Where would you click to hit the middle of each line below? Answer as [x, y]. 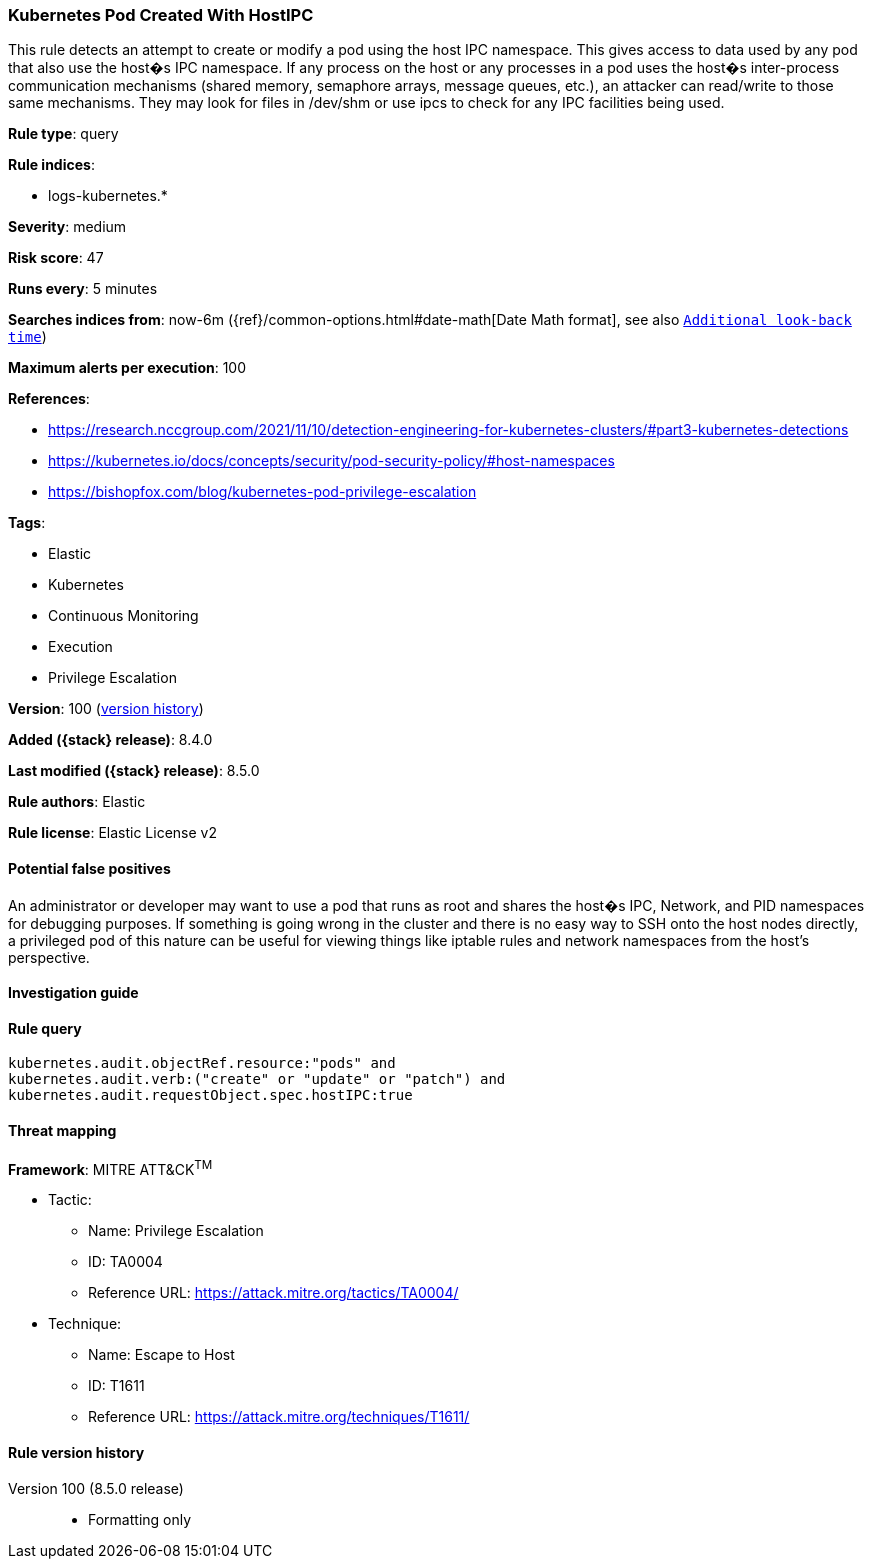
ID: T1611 [116, 1386]
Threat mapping [62, 1131]
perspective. [49, 957]
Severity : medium [67, 227]
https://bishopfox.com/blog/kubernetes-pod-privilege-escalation [262, 492]
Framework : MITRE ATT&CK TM [110, 1167]
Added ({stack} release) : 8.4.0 [110, 740]
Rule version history [76, 1452]
